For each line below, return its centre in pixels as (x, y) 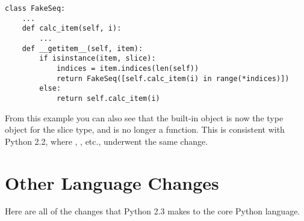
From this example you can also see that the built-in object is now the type (144, 117)
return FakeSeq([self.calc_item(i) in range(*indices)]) (173, 78)
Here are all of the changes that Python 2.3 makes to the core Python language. (153, 211)
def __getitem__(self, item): (82, 48)
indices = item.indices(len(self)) (128, 68)
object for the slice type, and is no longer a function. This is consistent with (145, 129)
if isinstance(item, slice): (98, 59)
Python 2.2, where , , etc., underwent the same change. (107, 141)
